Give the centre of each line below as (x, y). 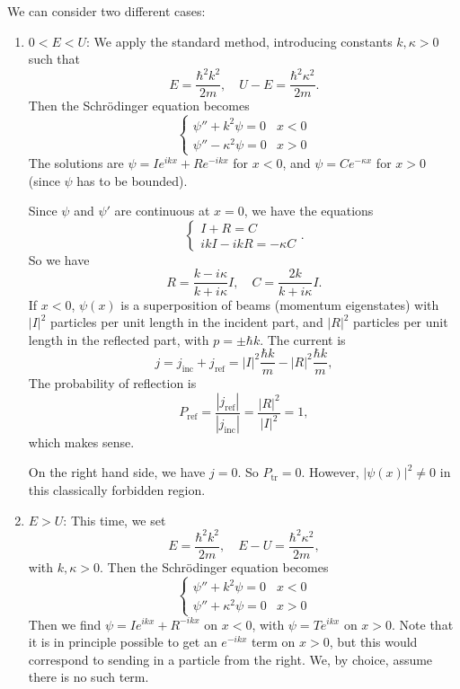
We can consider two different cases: (106, 11)
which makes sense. (81, 442)
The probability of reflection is (112, 383)
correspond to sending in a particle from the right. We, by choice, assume (230, 659)
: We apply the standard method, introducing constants (239, 41)
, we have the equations (309, 211)
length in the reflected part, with (119, 339)
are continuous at (162, 211)
